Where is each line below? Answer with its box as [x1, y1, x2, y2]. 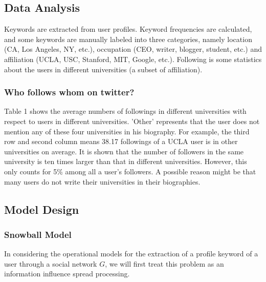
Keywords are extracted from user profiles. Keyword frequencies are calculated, [4, 24, 252, 34]
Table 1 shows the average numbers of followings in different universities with [4, 106, 247, 116]
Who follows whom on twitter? [4, 86, 135, 98]
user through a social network [4, 258, 97, 269]
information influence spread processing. [4, 268, 130, 279]
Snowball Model [4, 228, 72, 240]
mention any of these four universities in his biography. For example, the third [4, 126, 250, 136]
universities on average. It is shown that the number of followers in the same [4, 146, 244, 156]
